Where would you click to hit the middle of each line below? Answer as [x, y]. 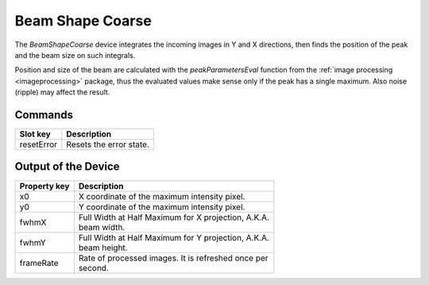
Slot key [35, 134]
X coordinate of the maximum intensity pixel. [162, 196]
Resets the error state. [108, 144]
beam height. [103, 248]
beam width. [102, 227]
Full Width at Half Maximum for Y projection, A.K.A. [174, 237]
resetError [39, 144]
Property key [44, 186]
